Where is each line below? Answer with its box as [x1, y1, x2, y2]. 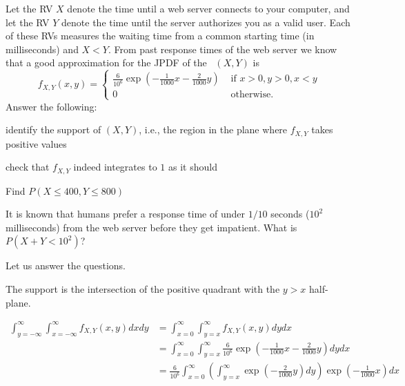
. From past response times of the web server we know [108, 41, 337, 56]
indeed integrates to [73, 160, 157, 174]
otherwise [230, 90, 271, 100]
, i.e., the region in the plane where [139, 122, 288, 137]
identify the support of [6, 122, 101, 137]
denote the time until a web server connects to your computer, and [67, 1, 350, 15]
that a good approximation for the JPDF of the [6, 55, 207, 70]
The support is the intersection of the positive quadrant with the [6, 282, 280, 296]
